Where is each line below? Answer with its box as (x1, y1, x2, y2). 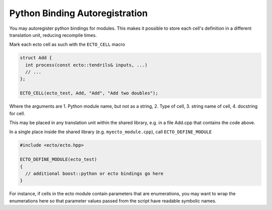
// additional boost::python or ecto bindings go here (25, 171, 164, 176)
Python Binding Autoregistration (9, 8, 148, 19)
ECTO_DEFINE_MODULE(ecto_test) (20, 156, 98, 163)
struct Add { (20, 55, 52, 61)
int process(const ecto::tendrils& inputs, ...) (25, 62, 148, 68)
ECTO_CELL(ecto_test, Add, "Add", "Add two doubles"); (20, 90, 158, 96)
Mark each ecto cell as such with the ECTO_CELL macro (9, 41, 125, 47)
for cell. (9, 110, 25, 116)
